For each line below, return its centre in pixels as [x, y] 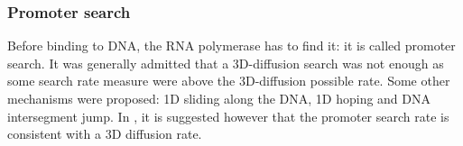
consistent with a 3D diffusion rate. [105, 134]
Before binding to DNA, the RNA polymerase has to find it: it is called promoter [231, 46]
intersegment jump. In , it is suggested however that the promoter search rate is [228, 116]
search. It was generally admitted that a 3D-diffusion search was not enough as [226, 63]
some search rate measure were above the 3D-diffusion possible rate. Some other [229, 81]
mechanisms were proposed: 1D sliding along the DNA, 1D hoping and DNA [219, 98]
